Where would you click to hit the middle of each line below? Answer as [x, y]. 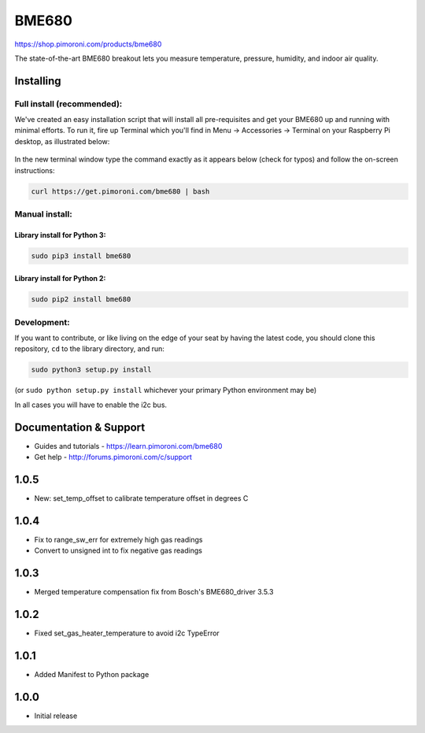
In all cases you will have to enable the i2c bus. [91, 405]
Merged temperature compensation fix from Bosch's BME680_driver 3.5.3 [154, 592]
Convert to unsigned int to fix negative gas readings [118, 550]
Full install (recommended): [68, 104]
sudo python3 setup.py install [92, 370]
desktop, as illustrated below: [62, 141]
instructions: [35, 170]
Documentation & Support [80, 427]
